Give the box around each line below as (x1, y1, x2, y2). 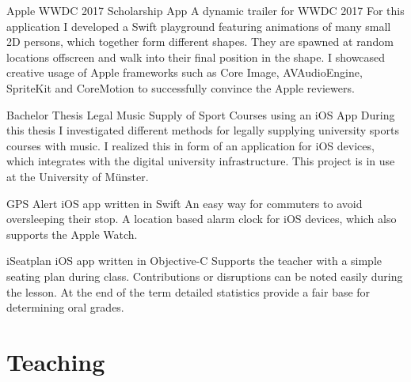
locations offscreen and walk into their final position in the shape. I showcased (6, 48, 386, 65)
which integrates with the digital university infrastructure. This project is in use (6, 153, 395, 169)
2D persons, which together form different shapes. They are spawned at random (6, 33, 394, 50)
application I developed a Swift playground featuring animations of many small (6, 17, 391, 34)
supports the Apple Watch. (6, 225, 138, 242)
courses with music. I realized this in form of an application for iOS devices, (6, 137, 375, 153)
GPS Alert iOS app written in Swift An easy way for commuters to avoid (6, 195, 363, 211)
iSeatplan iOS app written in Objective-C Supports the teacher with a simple (6, 252, 382, 269)
